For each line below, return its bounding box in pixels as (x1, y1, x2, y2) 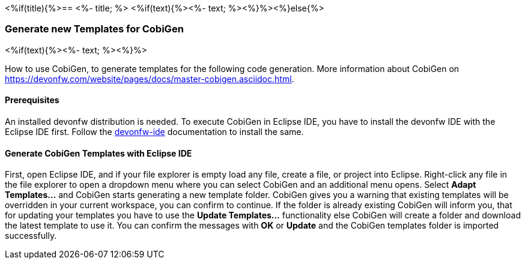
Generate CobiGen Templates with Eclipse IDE (5, 148, 192, 158)
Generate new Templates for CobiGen (5, 23, 184, 35)
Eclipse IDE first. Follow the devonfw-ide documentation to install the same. (5, 126, 304, 137)
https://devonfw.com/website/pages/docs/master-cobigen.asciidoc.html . (5, 73, 294, 84)
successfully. (5, 230, 57, 241)
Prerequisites (5, 95, 59, 106)
